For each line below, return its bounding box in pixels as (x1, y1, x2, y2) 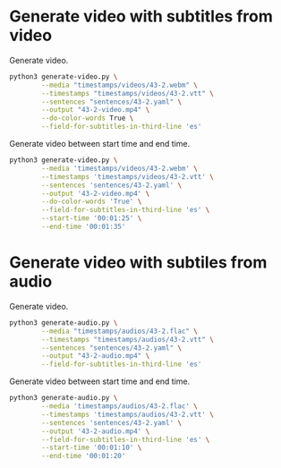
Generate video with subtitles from (9, 6, 273, 27)
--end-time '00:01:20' (41, 452, 126, 461)
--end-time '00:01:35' (41, 222, 126, 232)
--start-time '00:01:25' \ (41, 214, 142, 223)
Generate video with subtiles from (9, 252, 268, 273)
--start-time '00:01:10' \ (41, 443, 142, 453)
